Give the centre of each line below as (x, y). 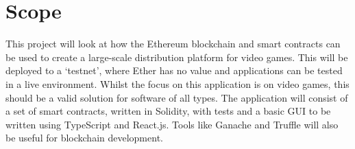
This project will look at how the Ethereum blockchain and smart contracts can (173, 44)
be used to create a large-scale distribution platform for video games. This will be (177, 57)
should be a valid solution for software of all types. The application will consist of (177, 97)
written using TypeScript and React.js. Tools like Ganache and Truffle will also (172, 124)
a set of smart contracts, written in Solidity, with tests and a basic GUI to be (168, 111)
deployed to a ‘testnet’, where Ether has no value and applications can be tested (174, 70)
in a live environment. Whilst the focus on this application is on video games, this (177, 83)
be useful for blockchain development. (84, 138)
